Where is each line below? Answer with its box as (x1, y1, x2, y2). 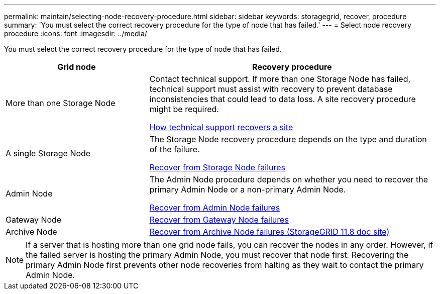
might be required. (149, 104, 219, 114)
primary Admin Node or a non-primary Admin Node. (149, 184, 346, 194)
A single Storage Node (6, 148, 91, 158)
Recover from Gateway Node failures (149, 215, 289, 225)
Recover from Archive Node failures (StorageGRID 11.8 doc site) (149, 227, 390, 237)
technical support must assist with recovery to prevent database (149, 84, 393, 94)
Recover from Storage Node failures (149, 162, 286, 172)
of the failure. (149, 144, 200, 154)
